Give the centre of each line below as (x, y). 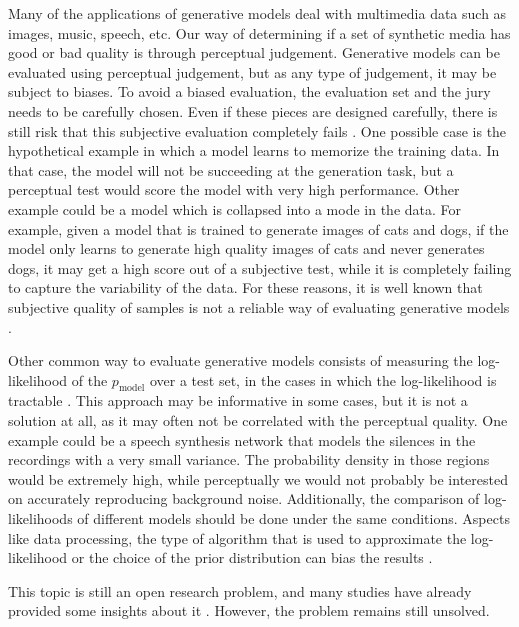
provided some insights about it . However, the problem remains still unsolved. (249, 610)
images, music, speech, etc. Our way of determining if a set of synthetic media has (259, 32)
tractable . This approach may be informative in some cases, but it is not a (238, 400)
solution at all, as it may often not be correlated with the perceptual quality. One (258, 420)
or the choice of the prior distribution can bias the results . (252, 557)
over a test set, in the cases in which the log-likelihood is (323, 379)
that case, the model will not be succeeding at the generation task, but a (231, 169)
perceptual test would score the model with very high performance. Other (234, 189)
